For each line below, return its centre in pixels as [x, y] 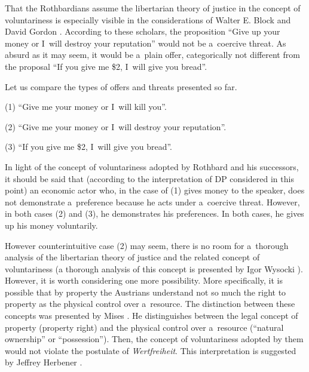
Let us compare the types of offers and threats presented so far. [121, 86]
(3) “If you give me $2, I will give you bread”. [89, 147]
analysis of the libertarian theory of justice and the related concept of [132, 257]
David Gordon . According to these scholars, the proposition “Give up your [143, 31]
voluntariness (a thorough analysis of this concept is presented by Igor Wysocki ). [154, 268]
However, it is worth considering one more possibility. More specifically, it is [144, 280]
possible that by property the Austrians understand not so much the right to [146, 292]
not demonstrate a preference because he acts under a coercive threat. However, [152, 202]
